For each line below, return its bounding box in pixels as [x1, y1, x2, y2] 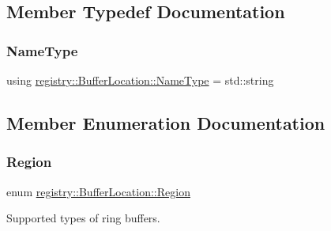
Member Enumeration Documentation [6, 110, 325, 134]
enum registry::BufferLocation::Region [6, 183, 190, 199]
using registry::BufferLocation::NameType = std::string [6, 72, 274, 88]
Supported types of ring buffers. [6, 210, 160, 226]
